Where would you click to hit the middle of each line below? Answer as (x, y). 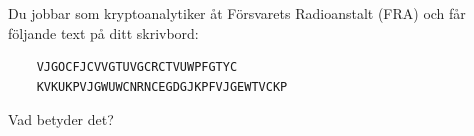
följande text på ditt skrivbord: (103, 32)
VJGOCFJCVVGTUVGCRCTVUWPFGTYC (137, 67)
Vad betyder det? (61, 119)
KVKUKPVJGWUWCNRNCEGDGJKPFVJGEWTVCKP (162, 86)
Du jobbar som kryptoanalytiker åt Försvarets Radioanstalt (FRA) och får (237, 13)
